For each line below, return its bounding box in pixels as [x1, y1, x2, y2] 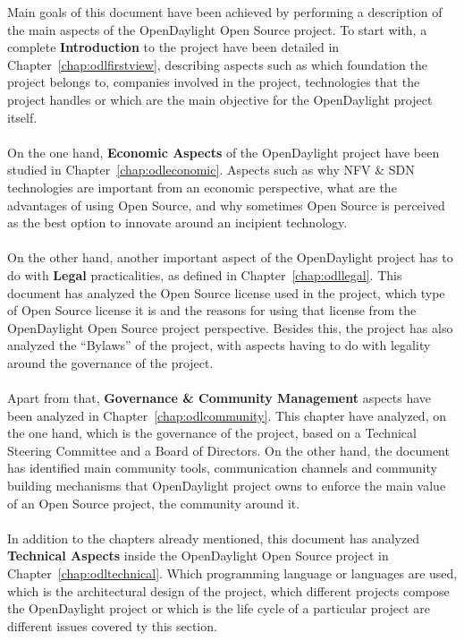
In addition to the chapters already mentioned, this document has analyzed [7, 528, 420, 547]
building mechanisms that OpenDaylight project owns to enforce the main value [7, 476, 446, 495]
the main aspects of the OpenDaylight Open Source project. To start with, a [7, 20, 427, 38]
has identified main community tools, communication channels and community [7, 458, 437, 477]
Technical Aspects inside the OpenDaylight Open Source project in [7, 546, 389, 565]
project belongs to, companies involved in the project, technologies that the [7, 73, 420, 91]
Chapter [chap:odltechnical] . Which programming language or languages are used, [7, 564, 458, 582]
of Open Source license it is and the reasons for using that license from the [7, 301, 417, 320]
